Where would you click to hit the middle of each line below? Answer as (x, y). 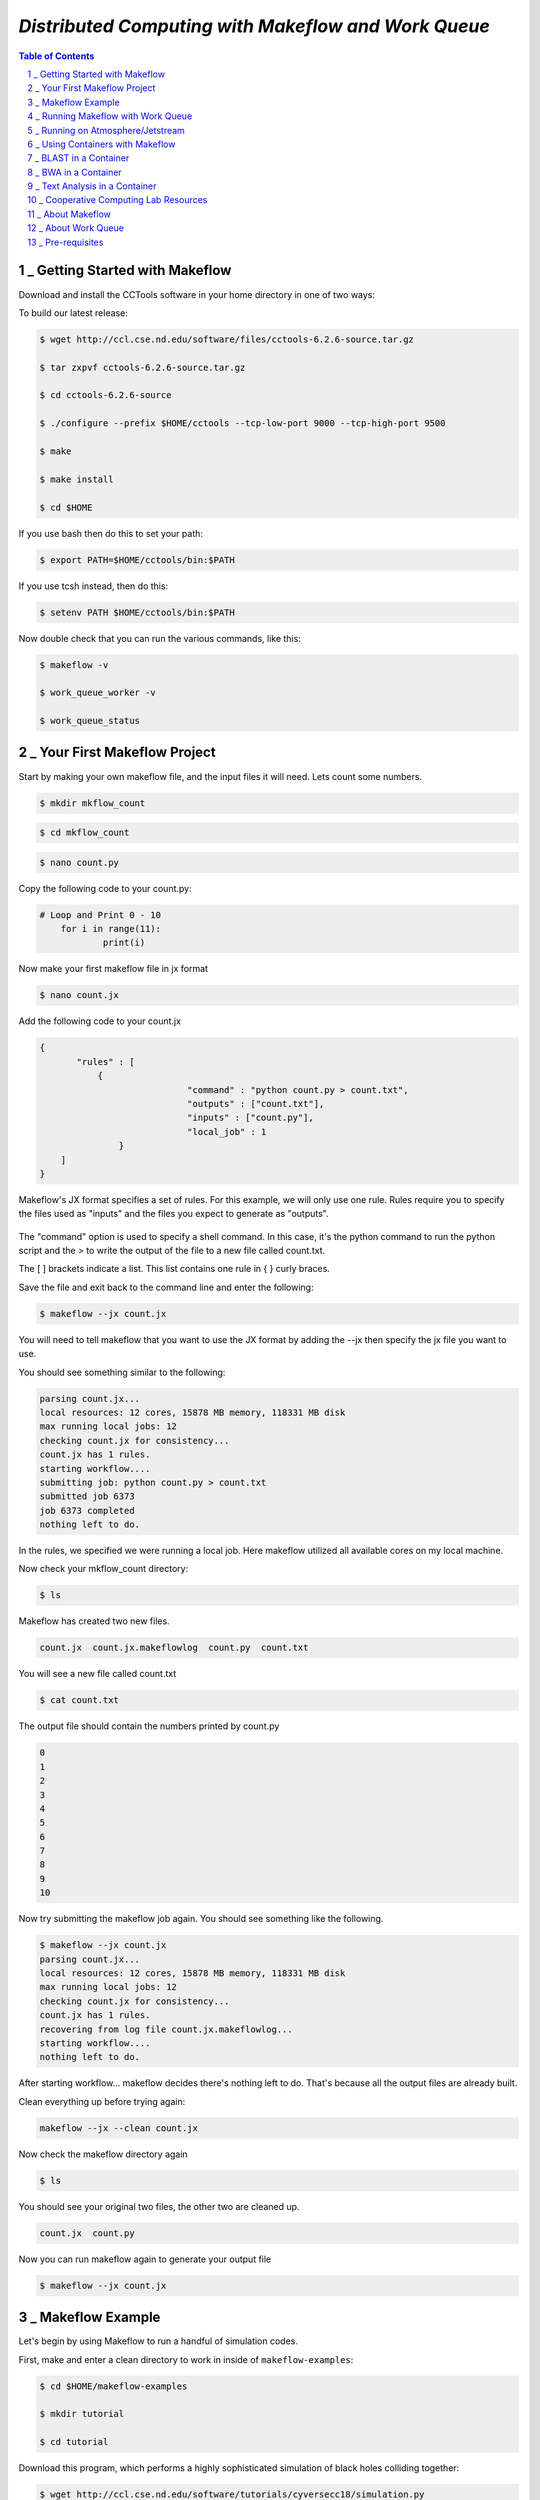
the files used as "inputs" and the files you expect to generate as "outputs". (173, 1214)
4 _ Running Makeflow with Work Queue (110, 116)
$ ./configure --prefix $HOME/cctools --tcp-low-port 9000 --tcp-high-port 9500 (242, 423)
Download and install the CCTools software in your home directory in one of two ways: (196, 294)
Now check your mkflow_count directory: (103, 1569)
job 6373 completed (87, 1510)
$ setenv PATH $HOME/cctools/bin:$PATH (137, 612)
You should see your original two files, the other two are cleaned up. (159, 2206)
